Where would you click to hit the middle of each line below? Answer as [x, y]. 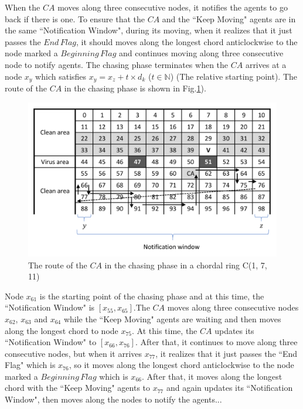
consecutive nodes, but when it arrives [74, 353]
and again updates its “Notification [229, 388]
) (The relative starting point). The [234, 76]
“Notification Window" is [50, 307]
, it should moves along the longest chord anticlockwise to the [187, 41]
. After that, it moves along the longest [212, 376]
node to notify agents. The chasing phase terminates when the [117, 64]
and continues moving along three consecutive [201, 53]
